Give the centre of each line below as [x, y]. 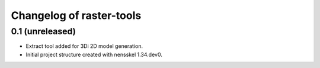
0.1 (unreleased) [44, 31]
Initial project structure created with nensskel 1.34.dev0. [94, 54]
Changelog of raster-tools [76, 15]
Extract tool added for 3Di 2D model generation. [84, 46]
